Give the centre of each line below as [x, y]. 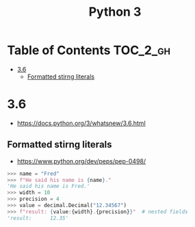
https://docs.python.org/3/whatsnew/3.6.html [81, 123]
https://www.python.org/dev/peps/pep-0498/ [81, 161]
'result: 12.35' [38, 218]
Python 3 [115, 12]
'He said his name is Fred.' [49, 186]
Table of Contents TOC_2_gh [89, 50]
